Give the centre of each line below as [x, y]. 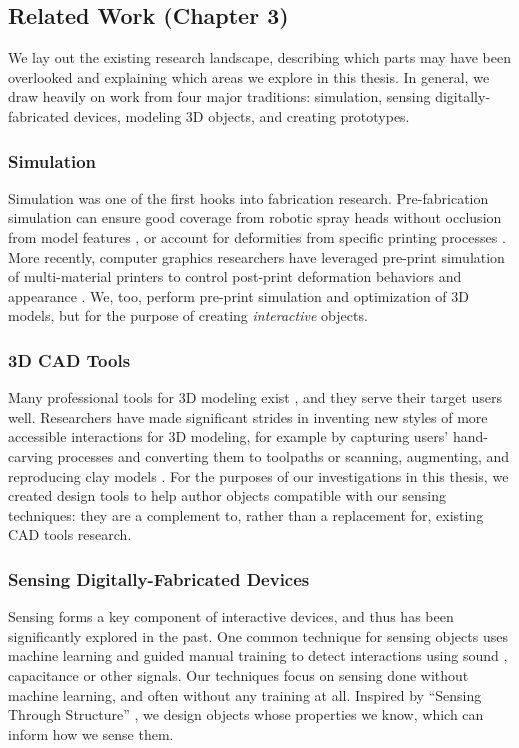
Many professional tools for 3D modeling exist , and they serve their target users [255, 397]
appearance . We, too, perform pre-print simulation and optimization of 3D [238, 295]
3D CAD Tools [69, 359]
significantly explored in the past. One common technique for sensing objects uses [258, 635]
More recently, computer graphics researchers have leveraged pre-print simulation [256, 256]
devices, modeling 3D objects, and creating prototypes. [241, 115]
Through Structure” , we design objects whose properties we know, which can [246, 714]
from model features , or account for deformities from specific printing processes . [257, 236]
